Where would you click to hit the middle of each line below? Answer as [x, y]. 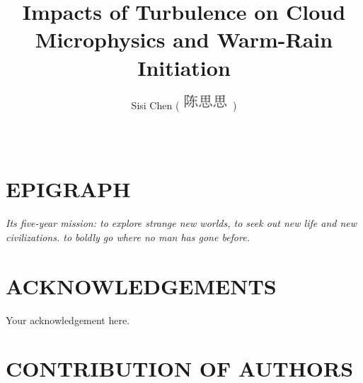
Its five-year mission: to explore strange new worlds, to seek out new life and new [181, 223]
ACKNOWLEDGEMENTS [141, 285]
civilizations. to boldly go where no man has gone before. [128, 237]
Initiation [184, 67]
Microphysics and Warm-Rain [184, 39]
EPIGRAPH [68, 189]
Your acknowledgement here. [68, 320]
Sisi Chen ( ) [184, 105]
